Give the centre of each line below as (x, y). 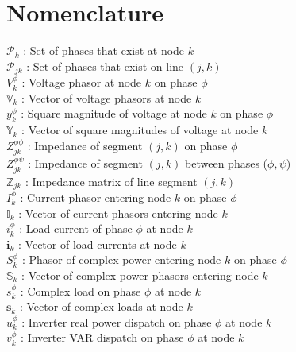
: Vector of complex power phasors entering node (140, 275)
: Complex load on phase (81, 290)
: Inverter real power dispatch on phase (117, 321)
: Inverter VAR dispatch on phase (102, 337)
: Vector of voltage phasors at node (107, 97)
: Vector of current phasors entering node (118, 213)
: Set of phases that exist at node (104, 50)
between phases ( (227, 163)
